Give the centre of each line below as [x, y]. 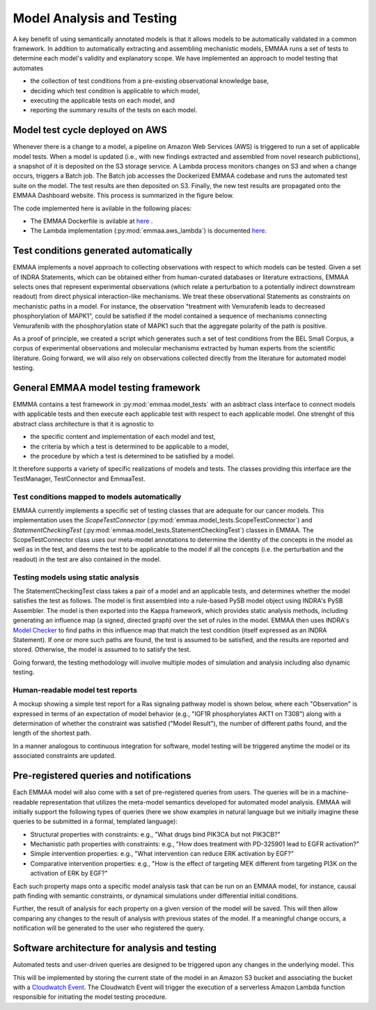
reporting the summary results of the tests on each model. [114, 110]
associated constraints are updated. [64, 756]
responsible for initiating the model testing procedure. [90, 997]
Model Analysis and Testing [95, 18]
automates [28, 68]
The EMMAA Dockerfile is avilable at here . [92, 221]
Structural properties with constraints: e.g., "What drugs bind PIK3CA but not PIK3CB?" [156, 834]
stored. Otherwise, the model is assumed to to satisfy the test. [102, 650]
